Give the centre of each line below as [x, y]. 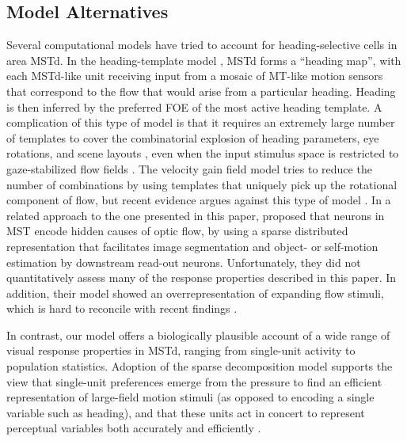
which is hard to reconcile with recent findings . [122, 308]
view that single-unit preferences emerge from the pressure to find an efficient [194, 381]
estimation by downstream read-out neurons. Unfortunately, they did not [184, 262]
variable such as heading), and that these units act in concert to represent [186, 412]
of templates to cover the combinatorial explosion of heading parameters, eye [193, 137]
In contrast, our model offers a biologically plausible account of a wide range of [198, 335]
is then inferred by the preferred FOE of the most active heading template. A [194, 106]
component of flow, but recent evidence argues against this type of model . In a [199, 200]
